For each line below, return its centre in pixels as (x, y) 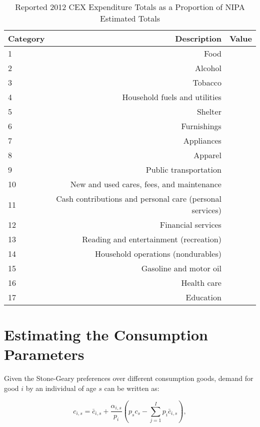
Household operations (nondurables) (158, 254)
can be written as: (132, 388)
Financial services (190, 225)
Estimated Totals (130, 18)
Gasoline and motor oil (181, 268)
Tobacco (207, 82)
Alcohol (208, 68)
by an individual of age (61, 388)
